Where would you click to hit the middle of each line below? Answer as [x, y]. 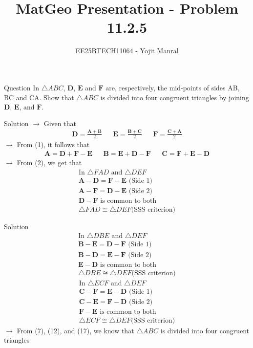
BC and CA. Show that [39, 97]
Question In [22, 87]
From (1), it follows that [53, 144]
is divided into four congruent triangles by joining [175, 97]
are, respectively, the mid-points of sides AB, [173, 87]
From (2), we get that [49, 163]
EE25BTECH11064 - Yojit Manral [127, 51]
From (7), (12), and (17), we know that [75, 330]
